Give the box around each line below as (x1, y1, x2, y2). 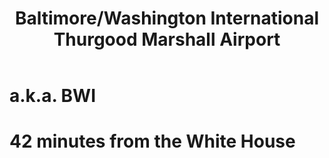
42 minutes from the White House (9, 130, 296, 153)
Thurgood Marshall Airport (53, 28, 281, 51)
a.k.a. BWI (9, 85, 97, 107)
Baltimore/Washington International (14, 7, 320, 30)
